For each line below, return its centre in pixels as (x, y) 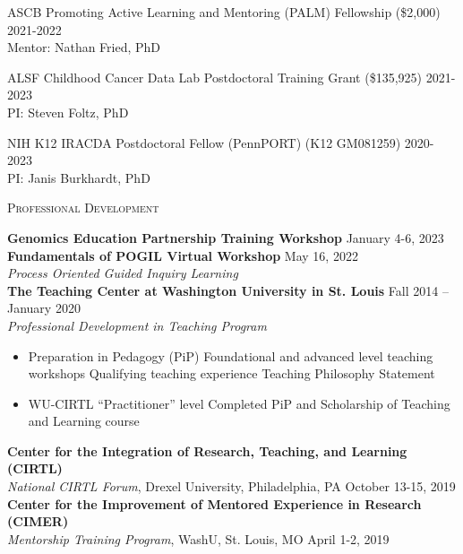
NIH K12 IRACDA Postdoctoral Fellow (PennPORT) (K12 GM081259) (204, 142)
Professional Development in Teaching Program (137, 325)
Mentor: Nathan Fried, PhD (84, 47)
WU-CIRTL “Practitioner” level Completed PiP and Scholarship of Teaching (239, 403)
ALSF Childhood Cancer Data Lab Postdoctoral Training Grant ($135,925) (214, 77)
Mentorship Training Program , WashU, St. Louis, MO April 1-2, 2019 (198, 538)
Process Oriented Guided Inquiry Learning (123, 273)
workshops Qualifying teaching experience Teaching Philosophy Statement (231, 373)
